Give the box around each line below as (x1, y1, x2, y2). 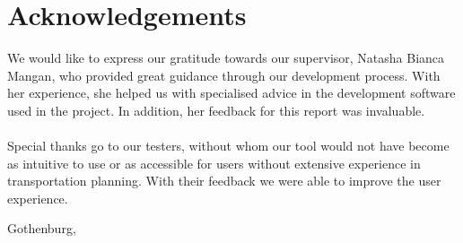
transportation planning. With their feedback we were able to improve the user (7, 171, 441, 190)
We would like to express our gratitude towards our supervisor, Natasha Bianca (7, 48, 445, 67)
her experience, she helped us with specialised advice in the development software (7, 83, 456, 102)
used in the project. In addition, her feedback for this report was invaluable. (7, 100, 425, 119)
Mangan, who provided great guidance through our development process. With (7, 65, 441, 84)
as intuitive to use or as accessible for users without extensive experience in (7, 153, 421, 172)
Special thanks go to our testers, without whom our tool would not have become (7, 136, 450, 155)
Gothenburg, (7, 219, 76, 238)
